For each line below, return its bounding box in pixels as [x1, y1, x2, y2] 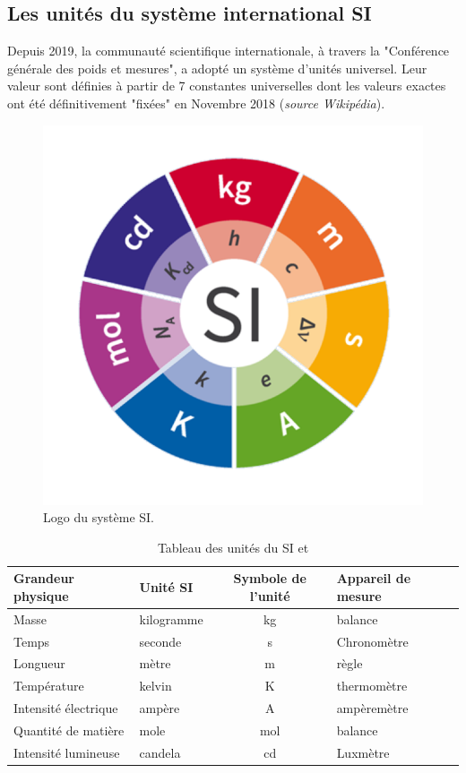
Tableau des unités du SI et [157, 537, 309, 556]
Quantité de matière [13, 721, 125, 740]
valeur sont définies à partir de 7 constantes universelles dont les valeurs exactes [7, 76, 446, 95]
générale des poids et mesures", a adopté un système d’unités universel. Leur [7, 58, 427, 77]
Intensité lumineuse [13, 743, 120, 761]
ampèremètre [336, 699, 409, 717]
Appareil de [336, 569, 411, 588]
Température [13, 676, 84, 695]
